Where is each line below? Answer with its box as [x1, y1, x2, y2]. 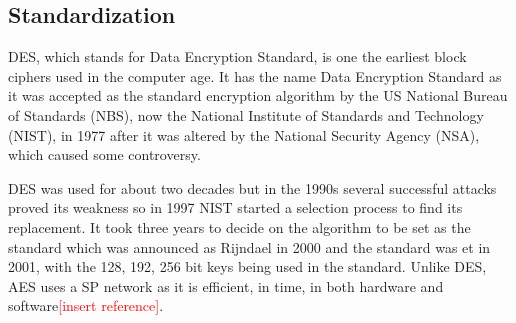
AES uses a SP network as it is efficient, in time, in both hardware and [8, 275, 444, 296]
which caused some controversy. [8, 144, 201, 165]
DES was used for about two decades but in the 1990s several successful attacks [8, 177, 497, 198]
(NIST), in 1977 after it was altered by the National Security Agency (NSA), [8, 124, 480, 145]
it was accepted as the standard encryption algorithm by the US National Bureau [8, 85, 508, 106]
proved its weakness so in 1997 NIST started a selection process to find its [8, 197, 463, 218]
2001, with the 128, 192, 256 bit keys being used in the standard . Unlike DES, [8, 256, 487, 277]
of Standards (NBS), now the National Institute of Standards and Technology [8, 104, 484, 125]
